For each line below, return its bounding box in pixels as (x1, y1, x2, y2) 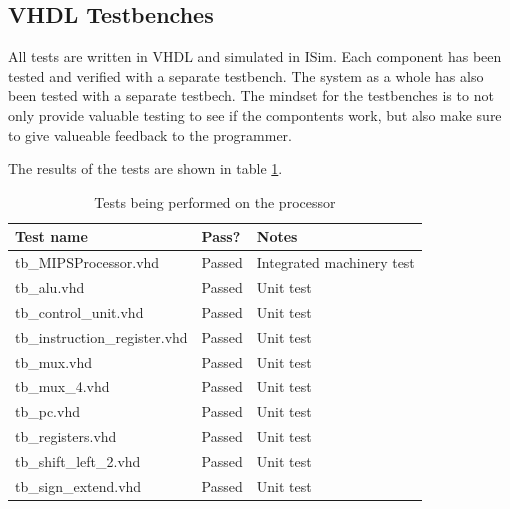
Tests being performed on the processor (94, 191, 336, 212)
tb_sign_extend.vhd (15, 475, 142, 496)
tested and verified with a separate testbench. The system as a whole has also (8, 65, 484, 86)
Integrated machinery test (256, 252, 415, 273)
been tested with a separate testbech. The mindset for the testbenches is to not (8, 85, 494, 106)
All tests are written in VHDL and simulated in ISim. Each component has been (8, 46, 502, 67)
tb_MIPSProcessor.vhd (15, 252, 160, 273)
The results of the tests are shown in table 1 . (8, 158, 283, 179)
